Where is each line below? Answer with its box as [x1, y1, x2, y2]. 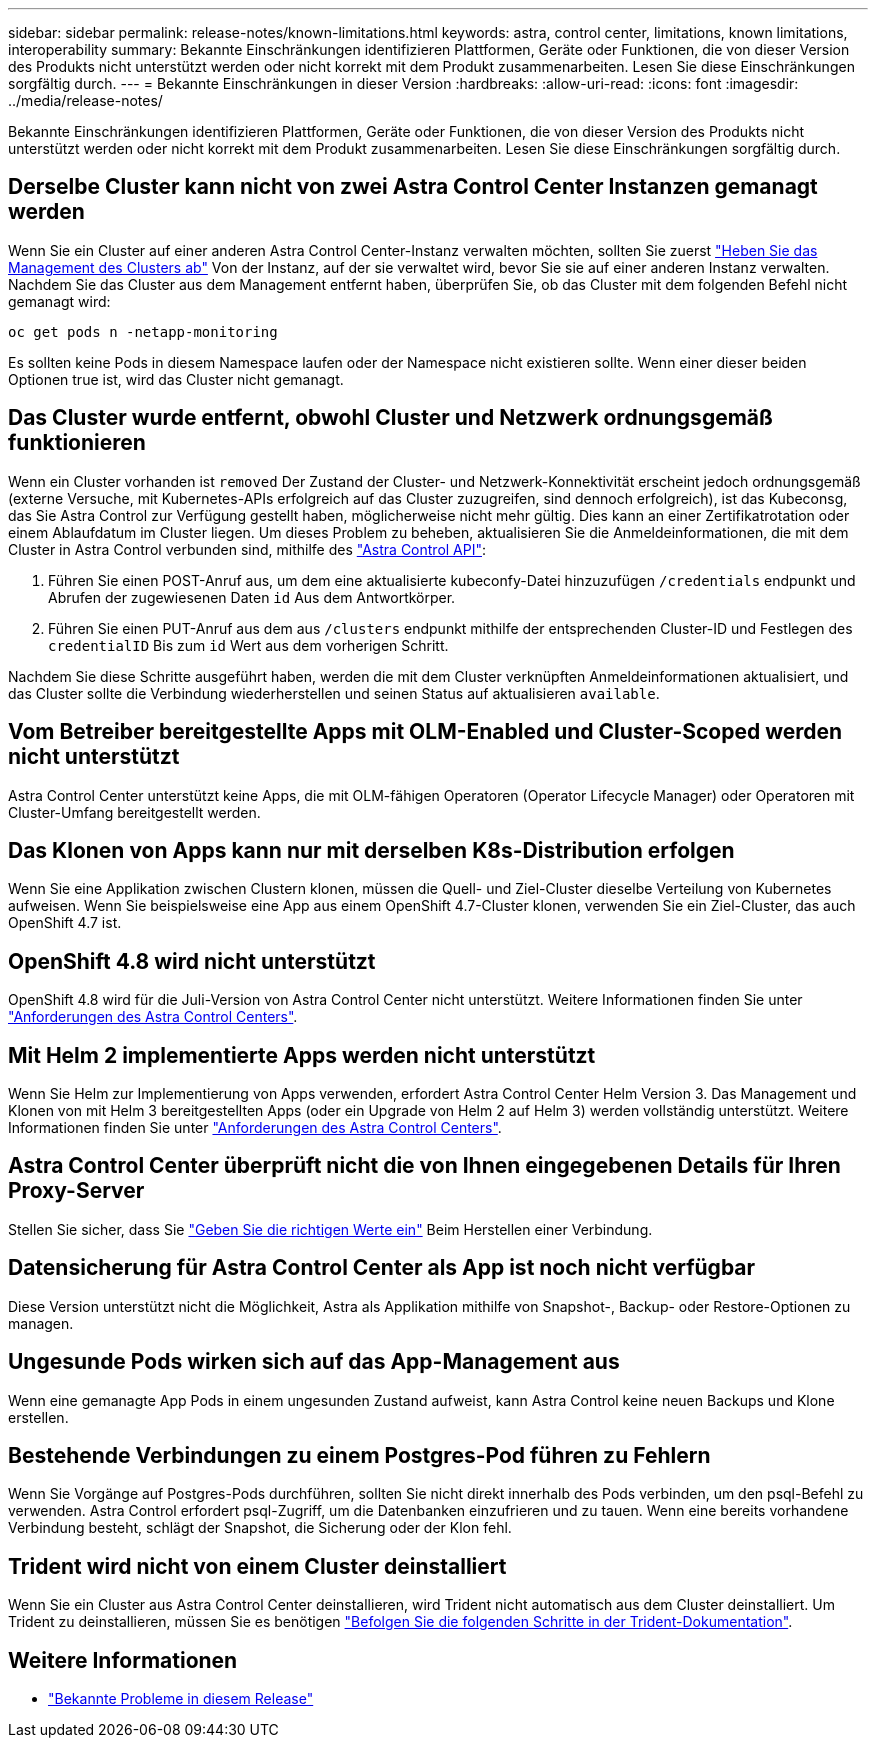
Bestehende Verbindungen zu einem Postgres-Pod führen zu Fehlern [8, 1443, 711, 1469]
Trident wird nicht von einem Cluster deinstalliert [8, 1553, 507, 1579]
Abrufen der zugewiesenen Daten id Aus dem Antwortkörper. [48, 588, 456, 606]
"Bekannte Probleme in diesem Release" [48, 1690, 314, 1708]
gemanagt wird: [8, 292, 111, 310]
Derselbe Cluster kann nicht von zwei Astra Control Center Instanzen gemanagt [8, 174, 818, 200]
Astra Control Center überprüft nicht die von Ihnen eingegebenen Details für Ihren [8, 1153, 841, 1179]
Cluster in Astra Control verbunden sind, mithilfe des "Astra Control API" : [8, 540, 487, 558]
